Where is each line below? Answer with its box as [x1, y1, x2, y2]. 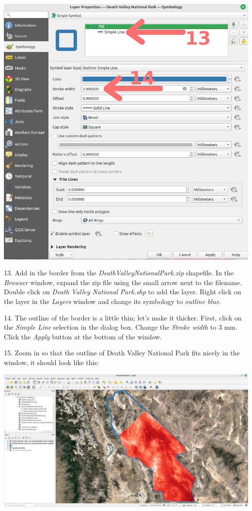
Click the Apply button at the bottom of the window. [4, 331, 162, 341]
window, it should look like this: [4, 357, 99, 367]
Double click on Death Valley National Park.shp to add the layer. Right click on [4, 287, 241, 297]
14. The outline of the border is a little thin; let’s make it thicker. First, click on [4, 312, 242, 322]
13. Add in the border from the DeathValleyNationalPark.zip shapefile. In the [4, 268, 234, 278]
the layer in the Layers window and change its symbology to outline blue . [4, 296, 221, 306]
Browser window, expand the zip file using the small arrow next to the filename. [4, 277, 242, 287]
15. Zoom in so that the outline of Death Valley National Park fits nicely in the [4, 348, 240, 358]
